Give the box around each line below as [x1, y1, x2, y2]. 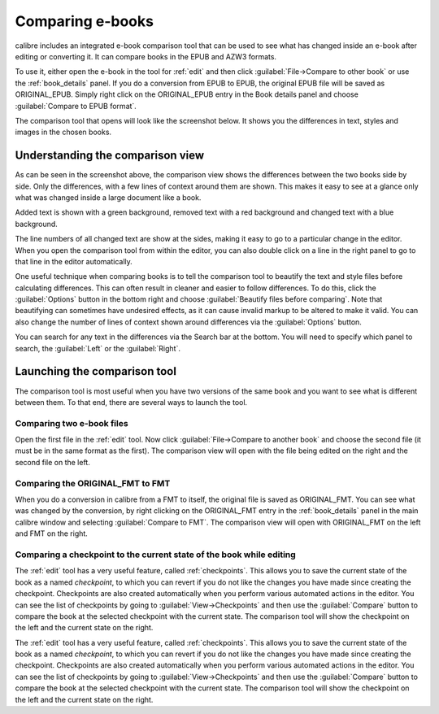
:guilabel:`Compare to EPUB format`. [15, 101, 137, 111]
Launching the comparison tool [15, 364, 176, 378]
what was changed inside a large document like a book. [15, 192, 202, 202]
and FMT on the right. [15, 529, 89, 538]
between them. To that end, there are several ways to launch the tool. [15, 397, 248, 407]
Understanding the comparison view [15, 149, 205, 163]
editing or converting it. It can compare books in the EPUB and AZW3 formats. [15, 51, 276, 61]
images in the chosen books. [15, 127, 112, 137]
